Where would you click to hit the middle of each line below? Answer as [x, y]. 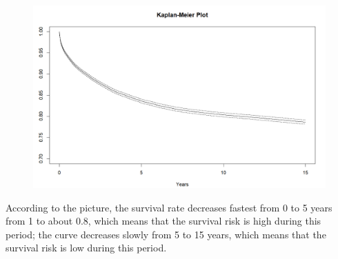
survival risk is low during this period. [86, 248]
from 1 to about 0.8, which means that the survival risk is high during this [163, 221]
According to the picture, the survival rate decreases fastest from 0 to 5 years [169, 207]
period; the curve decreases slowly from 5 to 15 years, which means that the [166, 234]
